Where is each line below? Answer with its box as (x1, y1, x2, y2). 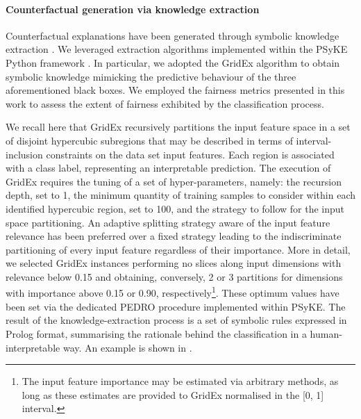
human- (310, 326, 342, 340)
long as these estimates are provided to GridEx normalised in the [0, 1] (22, 387, 324, 402)
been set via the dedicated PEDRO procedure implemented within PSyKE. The (6, 299, 346, 313)
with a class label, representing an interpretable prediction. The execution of (6, 161, 331, 175)
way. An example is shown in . (62, 340, 192, 354)
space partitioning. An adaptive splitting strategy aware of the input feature (6, 215, 330, 229)
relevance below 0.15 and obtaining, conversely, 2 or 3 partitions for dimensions (6, 269, 343, 284)
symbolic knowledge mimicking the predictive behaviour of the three (6, 69, 296, 83)
